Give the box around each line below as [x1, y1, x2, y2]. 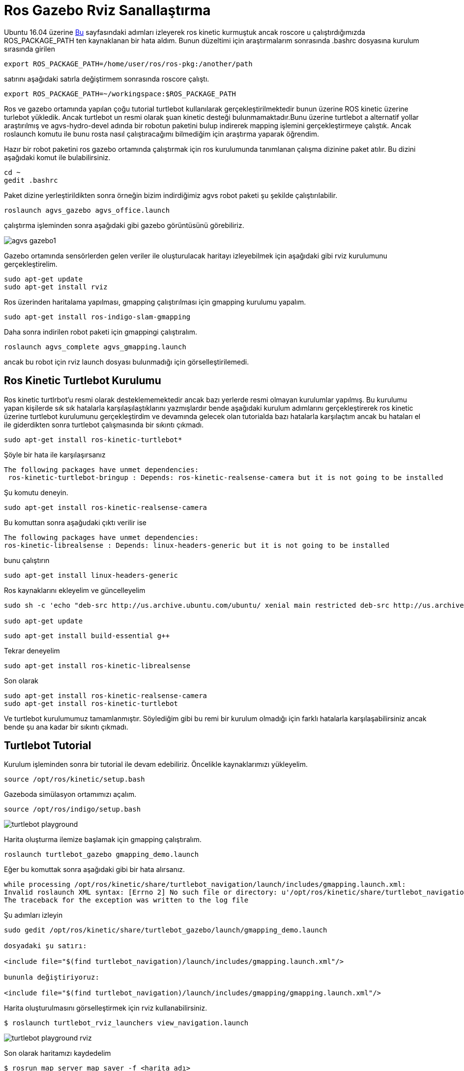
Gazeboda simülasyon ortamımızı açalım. [4, 790, 137, 799]
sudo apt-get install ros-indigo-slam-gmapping [4, 312, 191, 321]
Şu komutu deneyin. [4, 488, 68, 497]
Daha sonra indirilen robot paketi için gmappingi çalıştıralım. [4, 327, 198, 336]
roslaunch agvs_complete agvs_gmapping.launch [4, 342, 186, 351]
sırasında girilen [4, 44, 55, 53]
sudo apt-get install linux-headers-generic [4, 571, 178, 579]
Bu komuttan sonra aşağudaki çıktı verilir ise [4, 518, 146, 527]
